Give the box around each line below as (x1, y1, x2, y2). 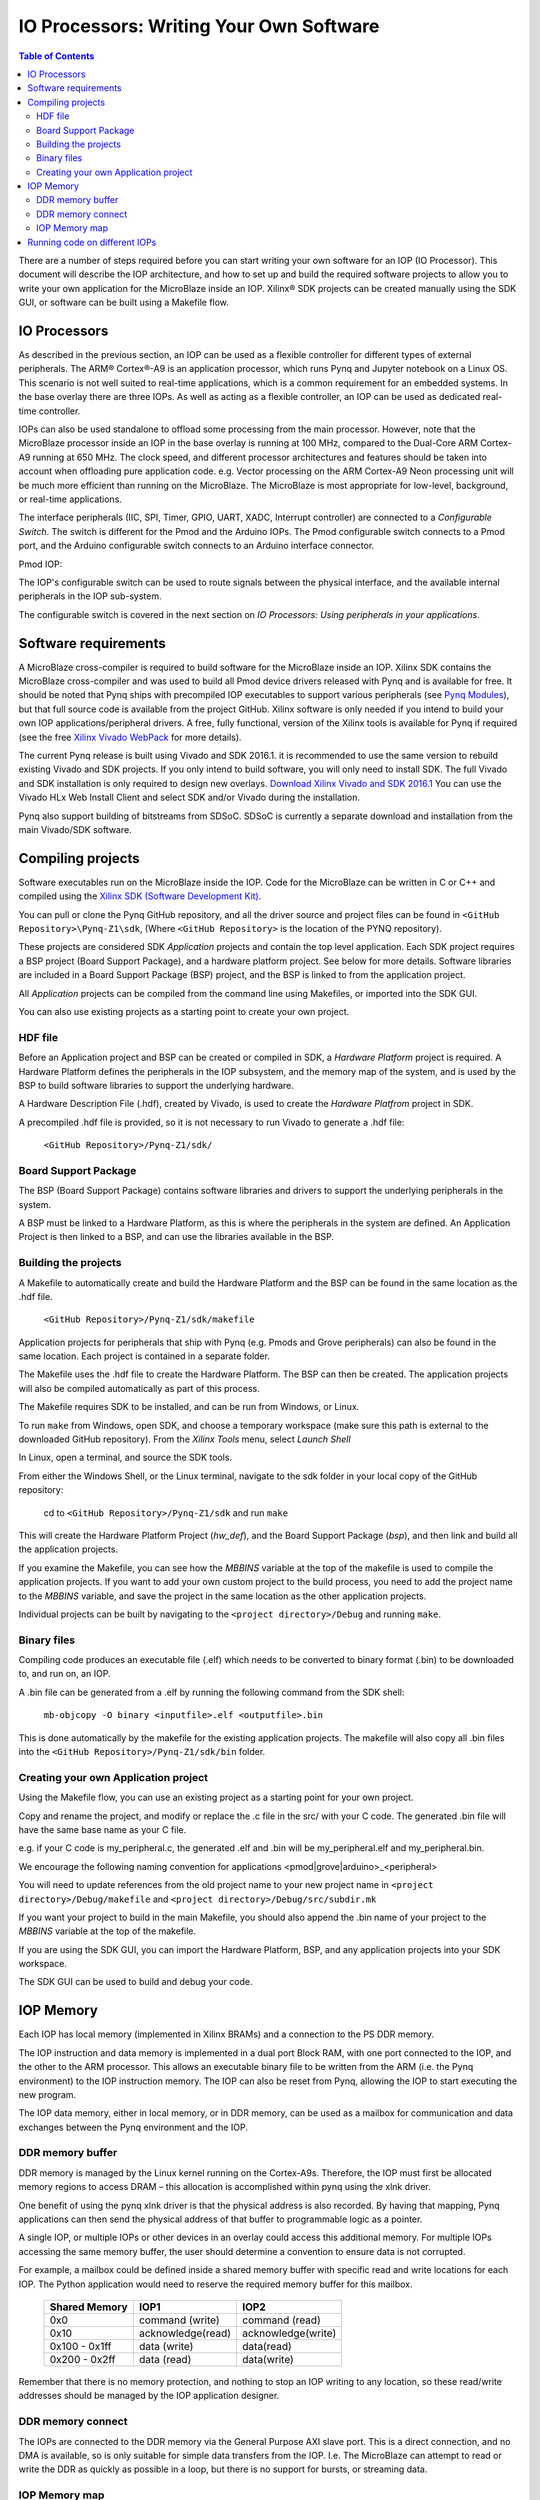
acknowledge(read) (138, 2326, 232, 2340)
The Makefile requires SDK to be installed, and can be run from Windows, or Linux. (18, 1401, 360, 1413)
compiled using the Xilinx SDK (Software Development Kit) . (18, 890, 262, 902)
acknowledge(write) (241, 2326, 337, 2340)
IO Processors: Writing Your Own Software (18, 15, 380, 37)
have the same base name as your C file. (18, 1823, 187, 1835)
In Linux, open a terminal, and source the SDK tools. (18, 1451, 233, 1464)
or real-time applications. (18, 493, 122, 505)
